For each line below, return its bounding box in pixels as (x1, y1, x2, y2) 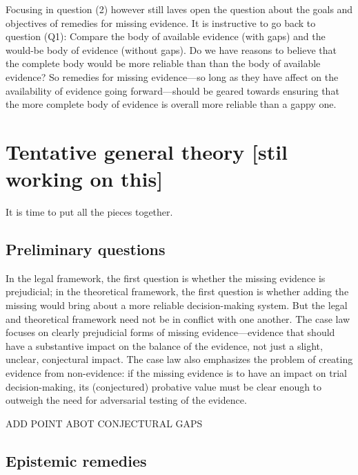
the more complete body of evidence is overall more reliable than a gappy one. (6, 97, 337, 111)
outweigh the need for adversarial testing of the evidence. (6, 393, 247, 407)
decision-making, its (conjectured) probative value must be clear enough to (6, 379, 322, 393)
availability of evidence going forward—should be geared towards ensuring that (6, 83, 339, 97)
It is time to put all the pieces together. (6, 205, 173, 219)
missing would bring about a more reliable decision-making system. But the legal (6, 298, 348, 313)
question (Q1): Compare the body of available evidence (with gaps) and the (6, 29, 326, 44)
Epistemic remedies (6, 449, 147, 471)
